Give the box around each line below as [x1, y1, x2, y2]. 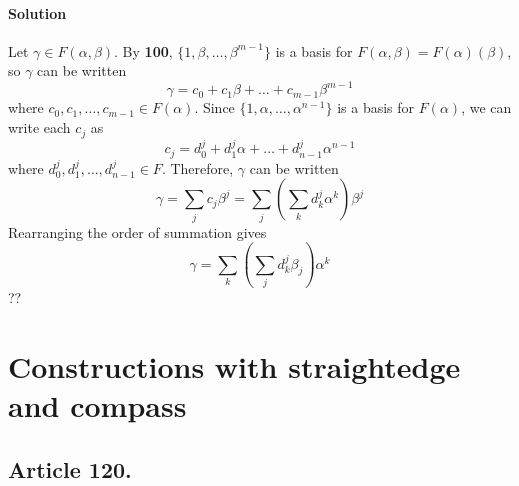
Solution [8, 2, 67, 23]
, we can [461, 97, 512, 118]
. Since [194, 97, 235, 118]
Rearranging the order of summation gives [8, 221, 267, 242]
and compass [8, 385, 187, 425]
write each [8, 117, 71, 138]
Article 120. [8, 453, 132, 484]
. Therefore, [161, 157, 234, 178]
